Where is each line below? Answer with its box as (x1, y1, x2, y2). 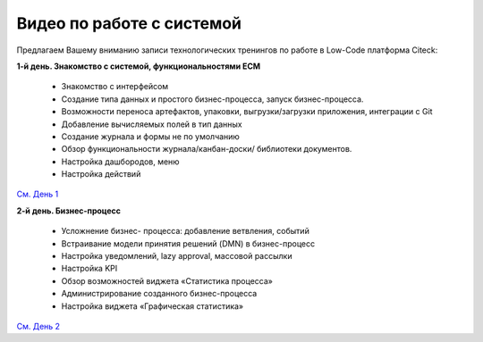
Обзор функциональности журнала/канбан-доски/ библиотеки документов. (61, 144, 352, 154)
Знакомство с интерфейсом (61, 81, 169, 92)
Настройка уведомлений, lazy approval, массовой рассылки (61, 251, 292, 262)
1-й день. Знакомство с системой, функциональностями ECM (16, 61, 261, 71)
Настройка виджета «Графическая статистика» (61, 300, 244, 312)
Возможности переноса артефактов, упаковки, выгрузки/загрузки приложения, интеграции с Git (61, 106, 433, 117)
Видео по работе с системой (16, 13, 241, 33)
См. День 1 (16, 188, 59, 200)
